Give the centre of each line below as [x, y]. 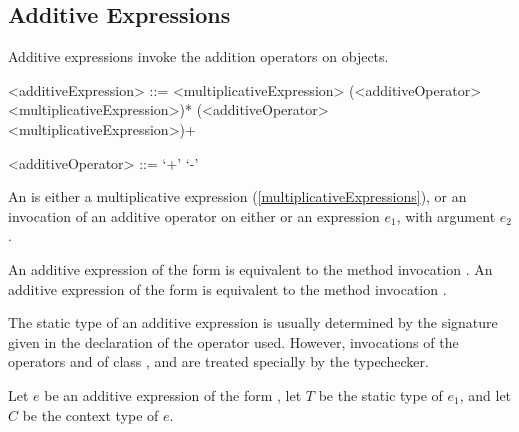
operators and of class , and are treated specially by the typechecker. [218, 361]
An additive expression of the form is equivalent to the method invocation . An [250, 268]
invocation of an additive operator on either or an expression [194, 215]
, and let [485, 394]
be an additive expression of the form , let [173, 394]
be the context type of [90, 414]
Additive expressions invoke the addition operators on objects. [198, 56]
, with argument [446, 215]
